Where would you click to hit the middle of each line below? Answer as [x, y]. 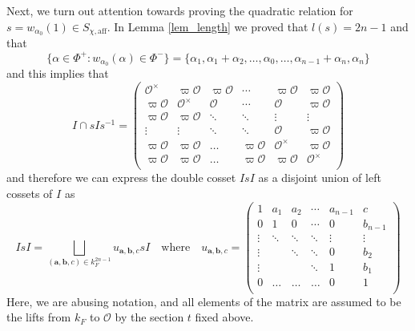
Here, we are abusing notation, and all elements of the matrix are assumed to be [204, 301]
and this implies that [58, 73]
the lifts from [39, 317]
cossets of [30, 193]
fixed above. [224, 317]
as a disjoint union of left [320, 178]
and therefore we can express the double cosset [121, 178]
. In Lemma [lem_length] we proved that [207, 26]
